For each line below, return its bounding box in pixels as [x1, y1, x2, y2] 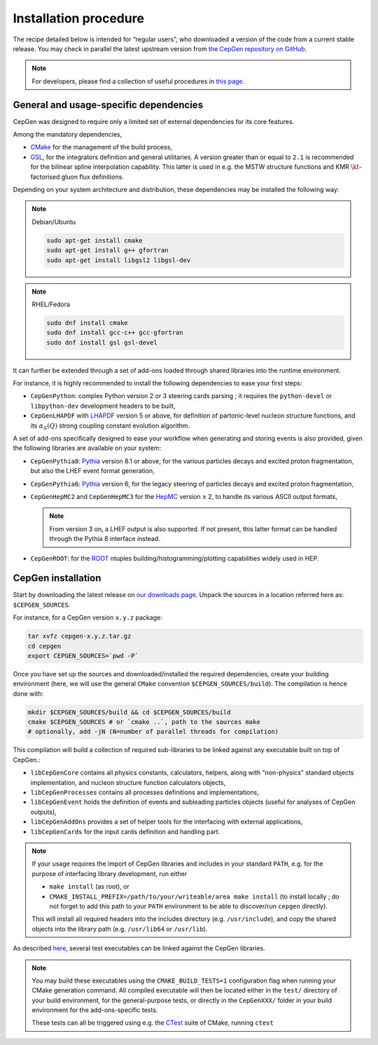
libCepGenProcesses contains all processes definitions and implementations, [30, 788, 259, 797]
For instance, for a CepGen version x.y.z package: [13, 613, 162, 622]
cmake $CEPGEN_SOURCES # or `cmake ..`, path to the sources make [27, 718, 260, 726]
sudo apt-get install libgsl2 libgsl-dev [46, 256, 191, 264]
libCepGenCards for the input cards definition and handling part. [30, 827, 220, 835]
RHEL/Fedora [31, 300, 70, 308]
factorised [30, 172, 60, 181]
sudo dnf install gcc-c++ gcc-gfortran [46, 329, 183, 336]
